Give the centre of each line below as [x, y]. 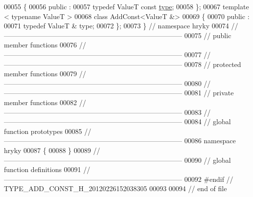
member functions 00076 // [45, 45]
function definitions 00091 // [47, 169]
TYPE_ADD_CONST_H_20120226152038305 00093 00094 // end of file [115, 188]
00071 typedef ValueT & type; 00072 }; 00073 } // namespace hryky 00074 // [121, 26]
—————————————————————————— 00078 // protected [123, 64]
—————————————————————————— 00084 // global [117, 121]
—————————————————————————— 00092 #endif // [119, 179]
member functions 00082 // [45, 102]
